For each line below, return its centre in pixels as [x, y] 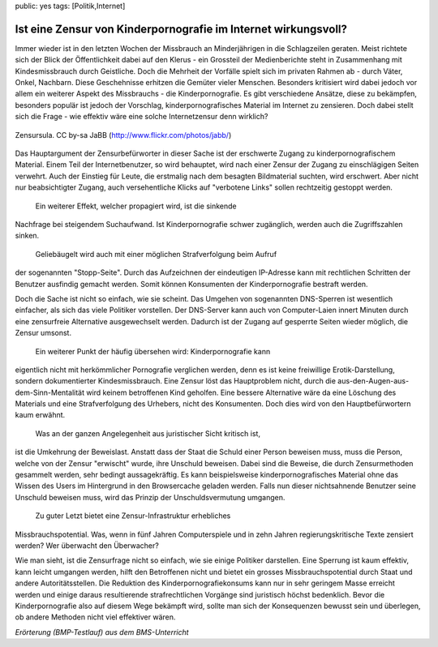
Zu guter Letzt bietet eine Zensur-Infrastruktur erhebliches [133, 516]
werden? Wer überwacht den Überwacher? [87, 545]
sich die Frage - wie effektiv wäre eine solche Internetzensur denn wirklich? [142, 117]
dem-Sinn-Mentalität [50, 392]
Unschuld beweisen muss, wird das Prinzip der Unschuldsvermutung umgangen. [150, 497]
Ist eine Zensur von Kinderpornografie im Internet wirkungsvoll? [181, 29]
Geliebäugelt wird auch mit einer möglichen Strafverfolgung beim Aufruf [156, 254]
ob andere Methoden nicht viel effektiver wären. [95, 617]
